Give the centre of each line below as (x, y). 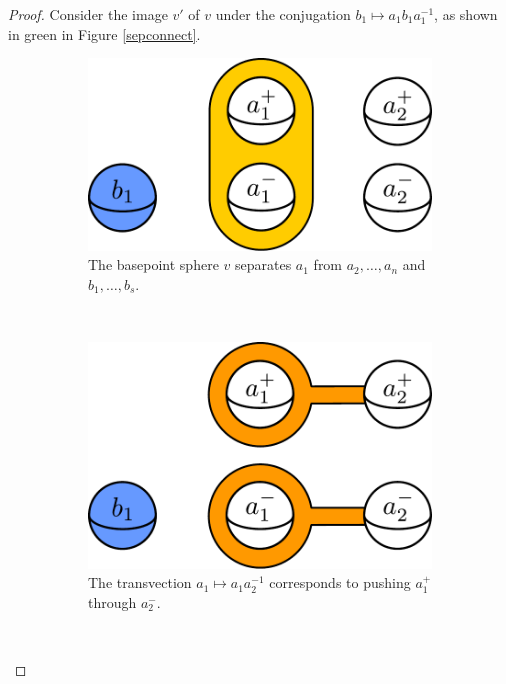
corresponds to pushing (340, 582)
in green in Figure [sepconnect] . (104, 33)
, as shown (466, 14)
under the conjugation (283, 14)
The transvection (140, 582)
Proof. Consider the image (88, 14)
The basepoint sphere (153, 264)
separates (263, 264)
